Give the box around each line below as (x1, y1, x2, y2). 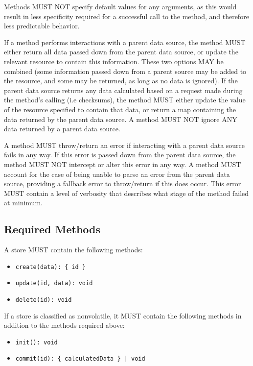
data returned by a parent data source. (4, 123, 120, 134)
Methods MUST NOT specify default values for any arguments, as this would (4, 1, 237, 11)
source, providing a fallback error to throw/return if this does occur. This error (4, 178, 241, 189)
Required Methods (4, 221, 101, 237)
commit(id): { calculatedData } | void (15, 355, 145, 363)
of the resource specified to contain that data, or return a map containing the (4, 104, 236, 114)
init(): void (15, 339, 58, 346)
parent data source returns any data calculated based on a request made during (4, 85, 243, 95)
